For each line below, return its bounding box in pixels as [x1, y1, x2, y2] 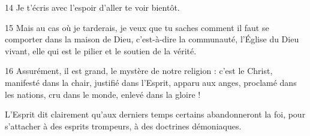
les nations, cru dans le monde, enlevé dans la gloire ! [5, 88, 201, 100]
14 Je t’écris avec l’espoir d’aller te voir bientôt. [5, 1, 180, 13]
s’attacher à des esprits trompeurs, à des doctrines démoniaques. [5, 119, 242, 132]
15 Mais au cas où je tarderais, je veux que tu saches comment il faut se [5, 21, 269, 33]
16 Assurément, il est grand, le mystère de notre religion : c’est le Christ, [5, 64, 273, 77]
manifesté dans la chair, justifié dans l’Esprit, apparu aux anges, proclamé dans [5, 76, 297, 88]
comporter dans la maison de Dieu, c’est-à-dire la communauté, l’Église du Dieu [5, 33, 299, 45]
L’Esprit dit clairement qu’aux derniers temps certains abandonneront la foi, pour [5, 108, 306, 120]
